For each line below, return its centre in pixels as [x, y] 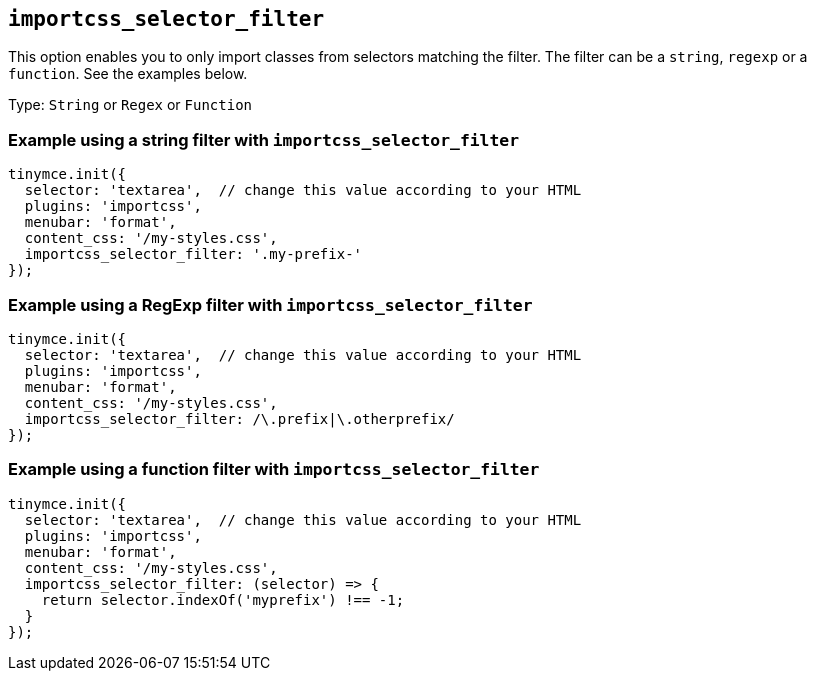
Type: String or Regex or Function [130, 105]
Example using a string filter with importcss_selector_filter [263, 139]
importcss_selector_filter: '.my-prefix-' [193, 254]
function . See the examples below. [128, 74]
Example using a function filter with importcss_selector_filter [274, 469]
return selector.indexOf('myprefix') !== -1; [223, 599]
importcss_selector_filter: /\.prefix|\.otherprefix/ [239, 418]
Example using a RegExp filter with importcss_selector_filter [270, 304]
